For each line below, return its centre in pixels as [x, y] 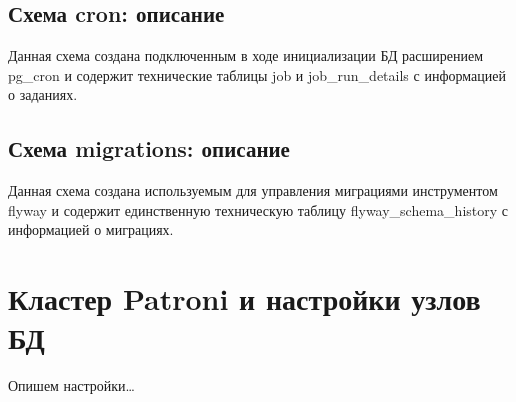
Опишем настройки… [71, 385]
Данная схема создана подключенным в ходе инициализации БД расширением [246, 55]
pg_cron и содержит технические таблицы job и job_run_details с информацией [257, 74]
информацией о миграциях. [91, 229]
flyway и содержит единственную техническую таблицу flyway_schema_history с [258, 209]
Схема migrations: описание [149, 148]
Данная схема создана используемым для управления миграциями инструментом [253, 190]
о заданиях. [43, 94]
